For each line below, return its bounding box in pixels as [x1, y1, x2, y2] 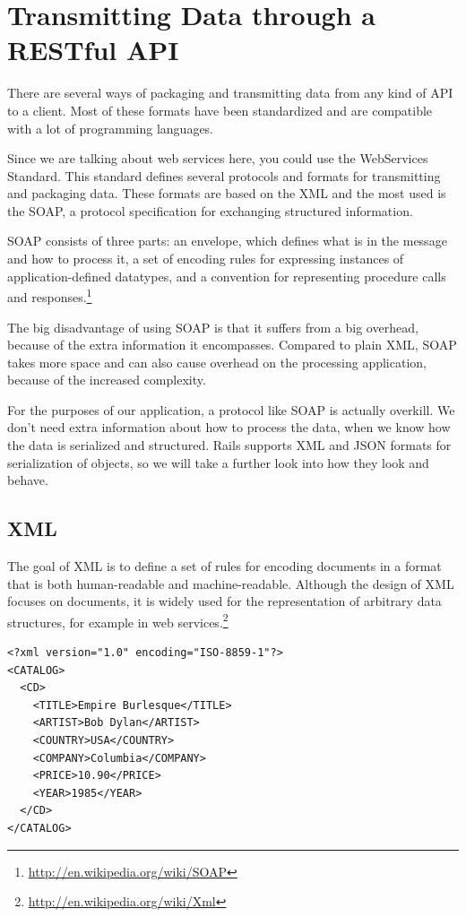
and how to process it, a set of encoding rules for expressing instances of [7, 249, 404, 268]
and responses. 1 [7, 285, 92, 306]
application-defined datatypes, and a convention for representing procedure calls [7, 266, 446, 285]
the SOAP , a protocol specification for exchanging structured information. [7, 201, 413, 220]
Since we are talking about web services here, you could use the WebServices [7, 149, 428, 168]
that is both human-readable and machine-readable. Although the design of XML [7, 574, 454, 593]
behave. [7, 471, 48, 489]
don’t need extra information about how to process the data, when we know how [7, 418, 451, 437]
